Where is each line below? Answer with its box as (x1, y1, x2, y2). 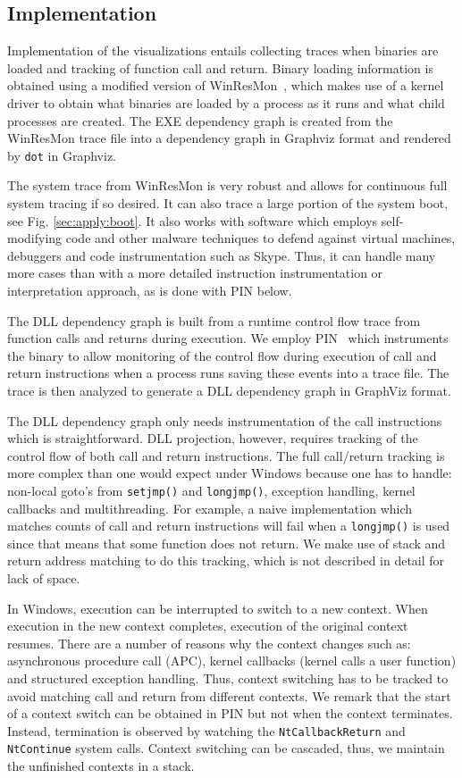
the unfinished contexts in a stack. (7, 757, 195, 775)
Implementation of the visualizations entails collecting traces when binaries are (7, 41, 439, 60)
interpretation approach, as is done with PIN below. (7, 280, 292, 299)
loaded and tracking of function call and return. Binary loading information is (7, 58, 433, 77)
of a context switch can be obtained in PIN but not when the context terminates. (7, 704, 453, 723)
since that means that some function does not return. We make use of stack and (7, 533, 446, 552)
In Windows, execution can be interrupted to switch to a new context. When (7, 598, 428, 617)
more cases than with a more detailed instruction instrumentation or (7, 264, 383, 282)
